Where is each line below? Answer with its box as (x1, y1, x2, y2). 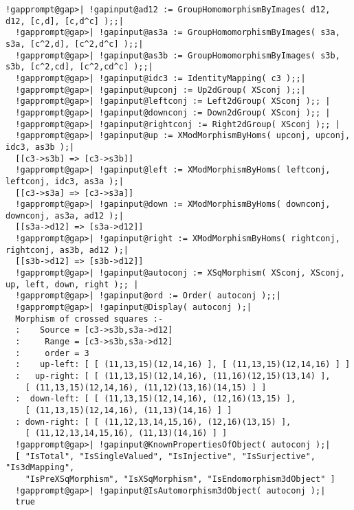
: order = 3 (15, 348, 89, 358)
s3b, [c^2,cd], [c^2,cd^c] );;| (5, 62, 153, 72)
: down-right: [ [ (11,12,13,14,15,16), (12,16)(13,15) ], (15, 417, 291, 427)
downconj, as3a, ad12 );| (5, 210, 124, 221)
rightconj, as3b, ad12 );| (5, 245, 129, 255)
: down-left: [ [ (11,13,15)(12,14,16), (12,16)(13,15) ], (15, 394, 296, 404)
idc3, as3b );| (5, 142, 75, 152)
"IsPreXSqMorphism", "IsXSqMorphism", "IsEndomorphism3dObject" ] (25, 474, 335, 484)
